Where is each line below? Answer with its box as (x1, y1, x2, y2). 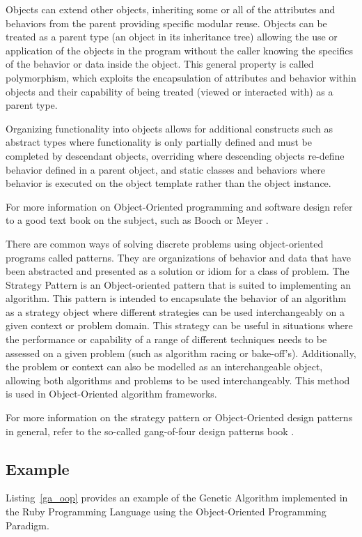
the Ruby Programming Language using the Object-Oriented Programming (6, 504, 326, 519)
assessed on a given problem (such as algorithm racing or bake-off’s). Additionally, (6, 345, 356, 360)
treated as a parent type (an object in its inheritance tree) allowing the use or (6, 29, 338, 44)
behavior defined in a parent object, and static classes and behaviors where (6, 162, 326, 176)
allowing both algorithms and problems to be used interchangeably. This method (6, 372, 350, 387)
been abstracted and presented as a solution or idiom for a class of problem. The (6, 264, 349, 278)
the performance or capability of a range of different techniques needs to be (6, 332, 327, 347)
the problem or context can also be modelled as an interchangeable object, (6, 359, 323, 374)
